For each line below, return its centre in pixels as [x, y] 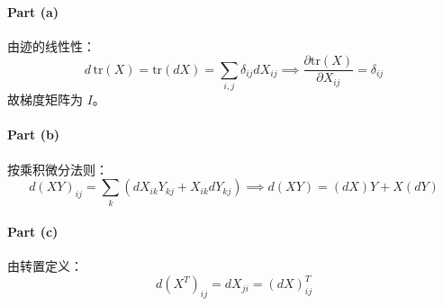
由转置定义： [45, 266]
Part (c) [33, 232]
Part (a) [33, 11]
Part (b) [34, 135]
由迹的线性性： [51, 45]
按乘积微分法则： [58, 169]
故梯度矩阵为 [45, 99]
